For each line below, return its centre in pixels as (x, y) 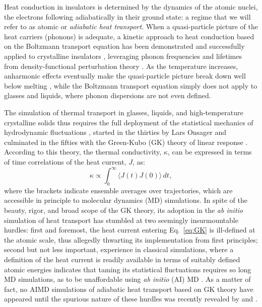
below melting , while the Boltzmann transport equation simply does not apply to (131, 85)
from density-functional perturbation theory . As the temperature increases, (121, 66)
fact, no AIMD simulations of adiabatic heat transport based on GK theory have (129, 289)
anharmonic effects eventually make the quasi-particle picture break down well (125, 76)
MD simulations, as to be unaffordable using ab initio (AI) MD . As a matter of (127, 279)
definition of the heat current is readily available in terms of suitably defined (122, 259)
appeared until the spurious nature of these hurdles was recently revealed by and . (131, 299)
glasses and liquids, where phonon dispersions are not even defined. (108, 95)
